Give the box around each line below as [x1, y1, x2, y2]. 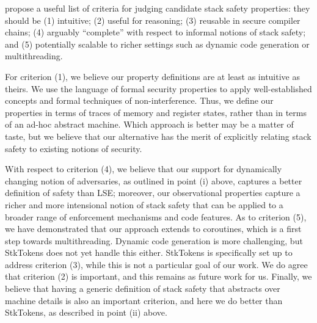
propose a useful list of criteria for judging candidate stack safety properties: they [5, 2, 310, 14]
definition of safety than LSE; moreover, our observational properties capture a [5, 186, 301, 199]
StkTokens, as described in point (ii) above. [5, 306, 167, 319]
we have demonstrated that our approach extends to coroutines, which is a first [5, 222, 302, 235]
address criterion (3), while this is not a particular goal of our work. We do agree [5, 258, 308, 270]
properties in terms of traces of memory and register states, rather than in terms [5, 106, 307, 118]
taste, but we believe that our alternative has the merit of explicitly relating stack [5, 129, 312, 142]
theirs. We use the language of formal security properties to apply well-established [5, 82, 312, 95]
